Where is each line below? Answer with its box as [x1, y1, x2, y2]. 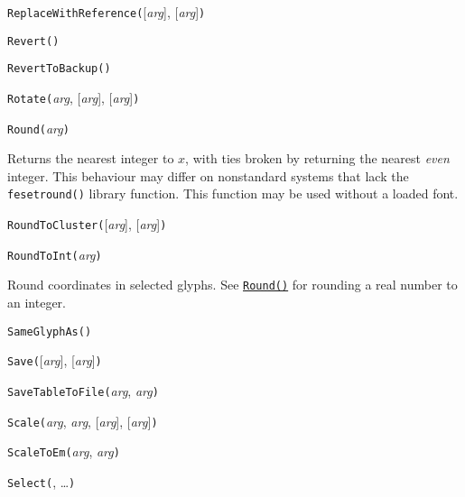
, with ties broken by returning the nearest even [185, 149, 450, 168]
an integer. [7, 293, 66, 312]
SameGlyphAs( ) [7, 325, 92, 338]
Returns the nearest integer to [7, 149, 174, 168]
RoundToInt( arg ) [7, 244, 102, 263]
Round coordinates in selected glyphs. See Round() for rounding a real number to [7, 275, 458, 294]
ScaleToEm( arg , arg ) [7, 442, 120, 461]
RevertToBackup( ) [7, 62, 111, 76]
